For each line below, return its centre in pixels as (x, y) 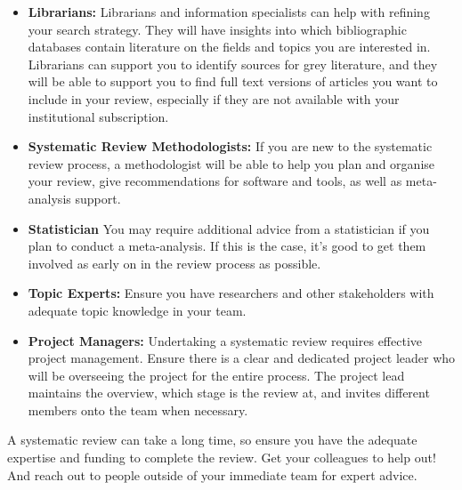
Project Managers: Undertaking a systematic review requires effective (225, 340)
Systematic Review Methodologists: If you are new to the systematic (230, 146)
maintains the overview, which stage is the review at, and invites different (229, 393)
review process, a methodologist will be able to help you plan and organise (231, 163)
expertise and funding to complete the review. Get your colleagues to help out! (222, 458)
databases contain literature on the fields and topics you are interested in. (229, 47)
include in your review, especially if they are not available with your (214, 98)
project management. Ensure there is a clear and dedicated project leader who (242, 358)
